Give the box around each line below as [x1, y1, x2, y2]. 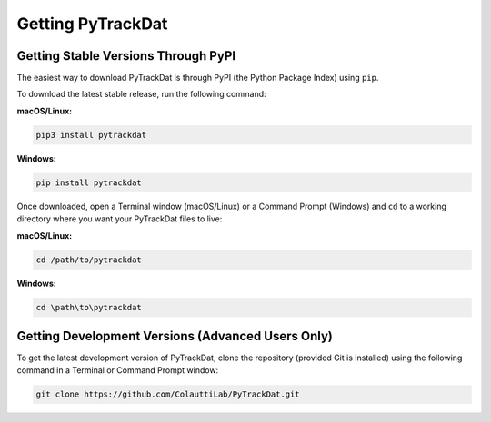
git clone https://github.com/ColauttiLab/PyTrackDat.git [35, 389, 300, 399]
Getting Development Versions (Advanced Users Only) [16, 328, 334, 344]
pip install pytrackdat [35, 177, 143, 188]
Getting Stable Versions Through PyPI [16, 48, 236, 64]
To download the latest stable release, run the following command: [16, 89, 267, 100]
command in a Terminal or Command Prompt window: [16, 365, 219, 376]
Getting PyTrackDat [16, 14, 168, 34]
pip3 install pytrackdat [35, 130, 147, 140]
